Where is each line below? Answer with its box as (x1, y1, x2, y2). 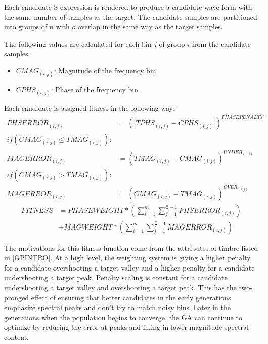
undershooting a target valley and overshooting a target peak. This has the (4, 282, 237, 293)
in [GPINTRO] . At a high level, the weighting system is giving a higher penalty (4, 252, 251, 263)
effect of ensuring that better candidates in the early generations (31, 292, 231, 302)
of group (159, 38, 185, 49)
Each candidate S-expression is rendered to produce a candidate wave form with (4, 2, 252, 12)
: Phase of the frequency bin (51, 84, 138, 95)
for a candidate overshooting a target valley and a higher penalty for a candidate (4, 262, 255, 273)
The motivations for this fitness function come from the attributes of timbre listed (4, 242, 258, 253)
